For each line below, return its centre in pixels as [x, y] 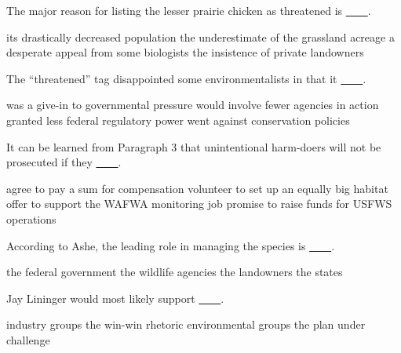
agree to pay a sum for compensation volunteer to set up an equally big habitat [197, 188]
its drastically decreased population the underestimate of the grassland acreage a [200, 36]
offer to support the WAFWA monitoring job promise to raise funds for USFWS [199, 204]
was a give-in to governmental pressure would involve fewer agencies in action [193, 105]
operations [31, 218]
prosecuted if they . [64, 162]
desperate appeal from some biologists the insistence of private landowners [185, 52]
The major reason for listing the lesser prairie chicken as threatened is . [189, 10]
